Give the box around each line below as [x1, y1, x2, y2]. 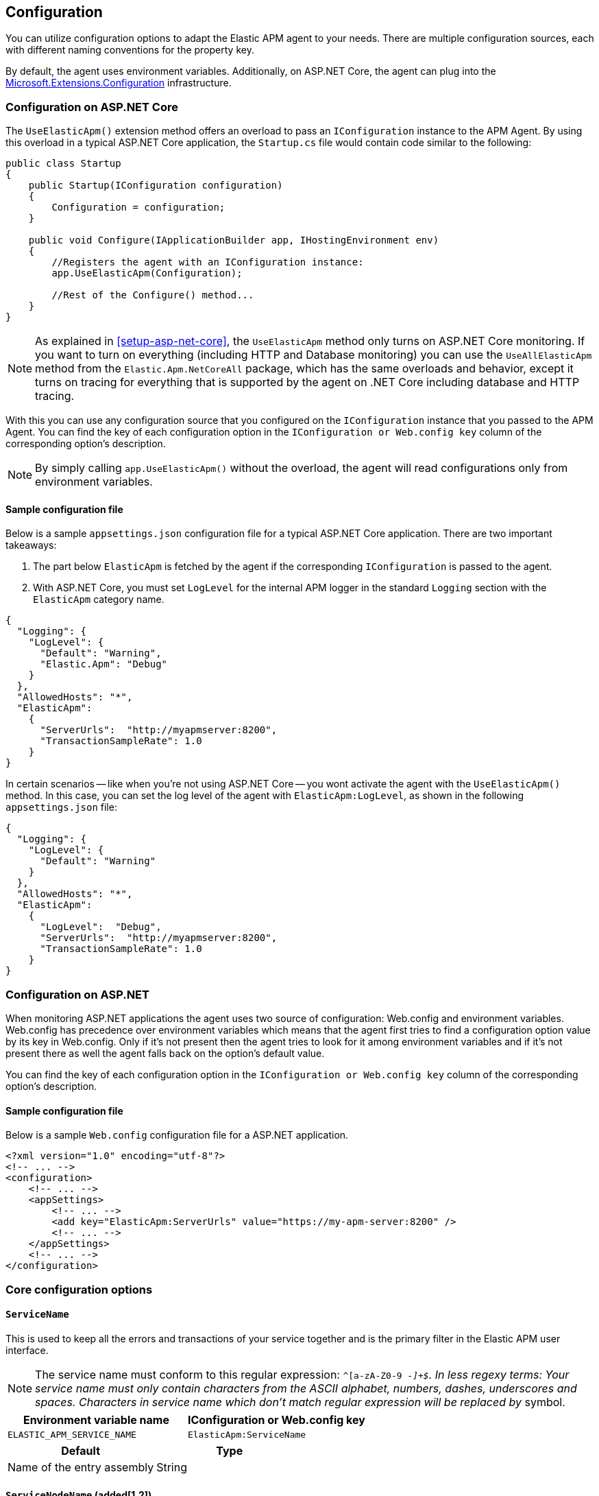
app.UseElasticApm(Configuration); [51, 268, 243, 279]
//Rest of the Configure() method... [51, 289, 254, 301]
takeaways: [5, 539, 57, 551]
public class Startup [5, 158, 121, 169]
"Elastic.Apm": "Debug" [40, 658, 168, 670]
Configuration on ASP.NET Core [5, 99, 178, 114]
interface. [5, 1344, 49, 1356]
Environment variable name [23, 1412, 169, 1427]
